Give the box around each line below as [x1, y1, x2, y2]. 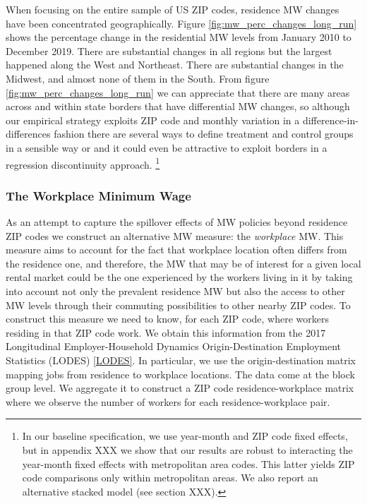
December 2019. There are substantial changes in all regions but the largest [6, 43, 332, 58]
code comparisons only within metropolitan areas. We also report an [22, 470, 318, 485]
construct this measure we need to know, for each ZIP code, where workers [6, 311, 329, 326]
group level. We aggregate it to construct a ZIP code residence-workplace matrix [6, 380, 354, 395]
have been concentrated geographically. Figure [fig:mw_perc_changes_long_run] [6, 16, 357, 30]
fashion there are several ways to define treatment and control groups [54, 126, 354, 141]
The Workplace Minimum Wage [6, 186, 191, 204]
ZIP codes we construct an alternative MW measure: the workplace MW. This [6, 228, 344, 243]
